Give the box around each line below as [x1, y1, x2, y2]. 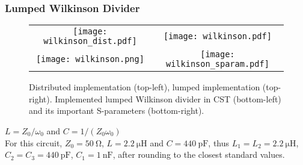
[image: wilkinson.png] [35, 54, 144, 64]
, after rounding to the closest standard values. [112, 148, 285, 161]
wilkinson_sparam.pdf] [165, 59, 269, 69]
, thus [208, 136, 230, 149]
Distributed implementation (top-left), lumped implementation [29, 81, 260, 93]
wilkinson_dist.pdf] [43, 36, 137, 46]
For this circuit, [5, 136, 63, 149]
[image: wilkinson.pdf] [163, 31, 272, 42]
